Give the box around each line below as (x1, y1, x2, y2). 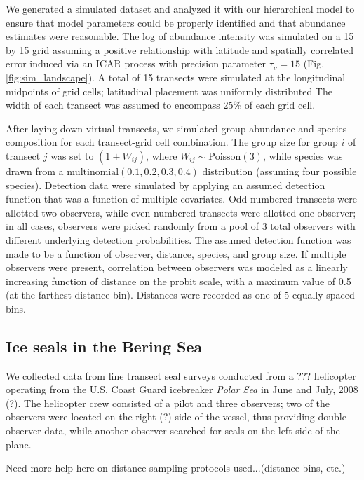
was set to (50, 148, 94, 163)
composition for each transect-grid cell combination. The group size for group (6, 135, 338, 149)
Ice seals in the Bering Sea (6, 335, 203, 357)
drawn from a (6, 163, 64, 178)
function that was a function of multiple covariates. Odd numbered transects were (6, 191, 357, 206)
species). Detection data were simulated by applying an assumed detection (6, 177, 325, 192)
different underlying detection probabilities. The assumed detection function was (6, 232, 351, 247)
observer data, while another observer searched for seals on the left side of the (6, 423, 340, 438)
